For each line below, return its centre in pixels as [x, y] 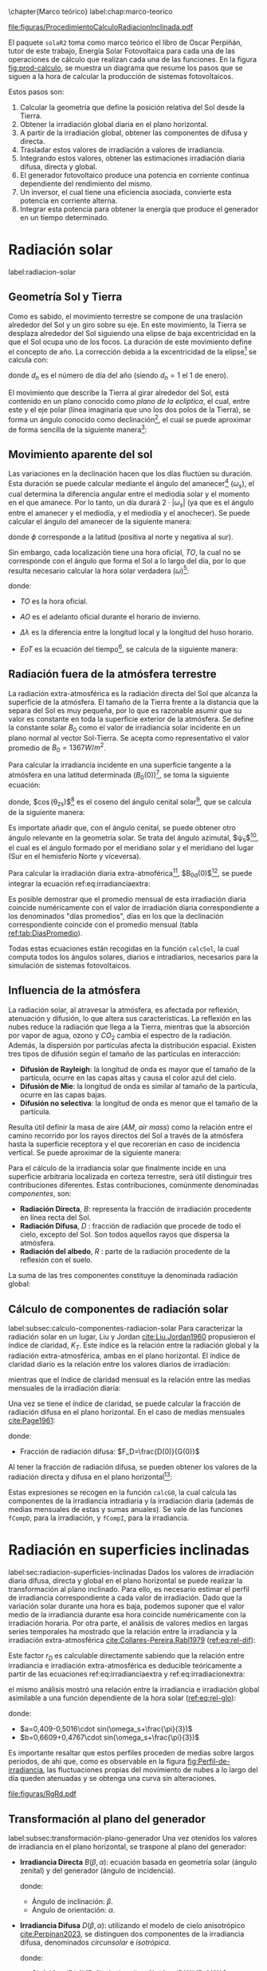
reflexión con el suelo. [56, 1260]
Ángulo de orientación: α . [73, 1910]
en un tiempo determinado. [64, 218]
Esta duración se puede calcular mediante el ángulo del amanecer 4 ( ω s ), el [132, 484]
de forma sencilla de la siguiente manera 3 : [78, 429]
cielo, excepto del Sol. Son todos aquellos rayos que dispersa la [124, 1235]
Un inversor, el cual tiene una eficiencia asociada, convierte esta [126, 192]
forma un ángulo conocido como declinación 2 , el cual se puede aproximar [130, 419]
